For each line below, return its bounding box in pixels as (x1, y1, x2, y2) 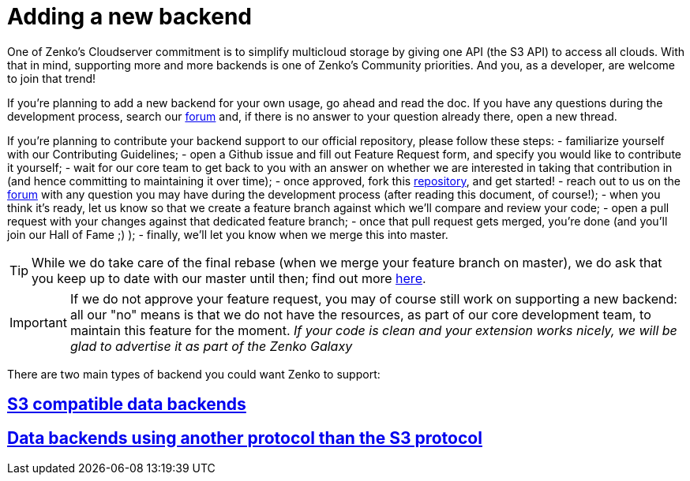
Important (9, 314, 67, 330)
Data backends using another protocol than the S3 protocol (7, 427, 482, 448)
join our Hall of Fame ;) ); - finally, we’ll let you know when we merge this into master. (7, 227, 448, 241)
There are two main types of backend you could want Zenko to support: (7, 367, 381, 381)
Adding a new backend (7, 3, 252, 30)
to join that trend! (7, 71, 96, 85)
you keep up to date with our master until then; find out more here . (32, 270, 426, 286)
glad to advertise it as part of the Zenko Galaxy (69, 337, 353, 354)
